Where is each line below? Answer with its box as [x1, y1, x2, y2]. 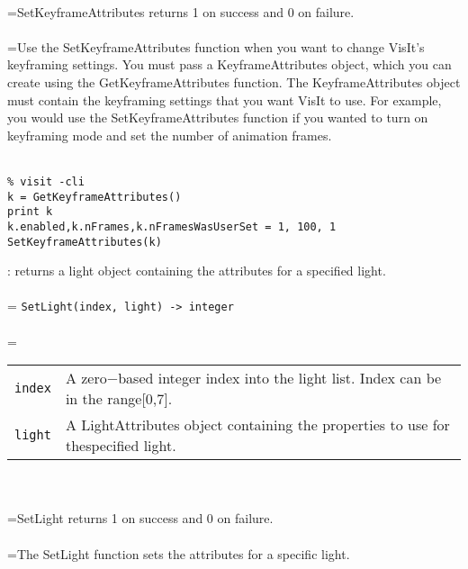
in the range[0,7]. [65, 388, 173, 410]
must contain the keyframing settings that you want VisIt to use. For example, [7, 90, 442, 109]
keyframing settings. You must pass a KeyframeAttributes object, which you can [7, 55, 452, 74]
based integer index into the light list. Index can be [118, 367, 442, 389]
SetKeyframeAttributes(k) [7, 235, 162, 248]
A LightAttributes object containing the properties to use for [65, 414, 450, 436]
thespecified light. [65, 435, 176, 456]
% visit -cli [7, 175, 85, 188]
